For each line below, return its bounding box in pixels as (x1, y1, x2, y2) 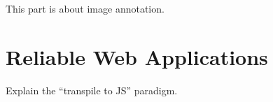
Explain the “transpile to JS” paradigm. (6, 82, 178, 97)
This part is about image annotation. (6, 1, 164, 15)
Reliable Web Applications (6, 42, 268, 71)
